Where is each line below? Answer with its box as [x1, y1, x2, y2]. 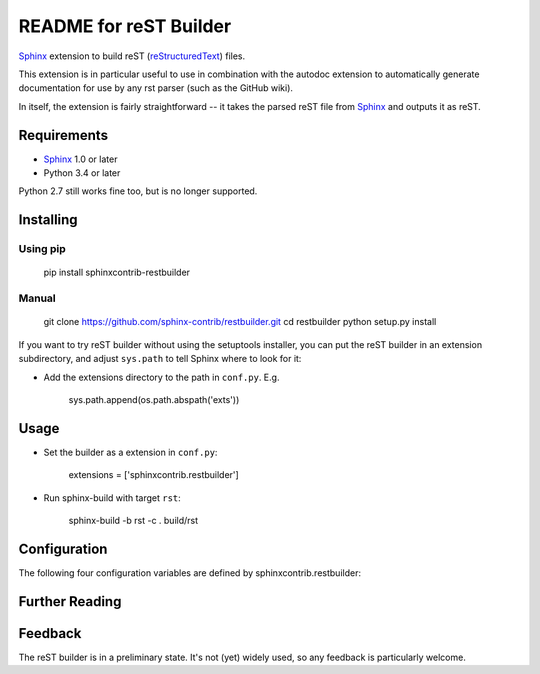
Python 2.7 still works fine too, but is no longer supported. [18, 185, 258, 197]
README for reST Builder [18, 15, 232, 37]
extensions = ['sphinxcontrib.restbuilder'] [68, 469, 239, 481]
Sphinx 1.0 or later [43, 153, 118, 165]
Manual [18, 291, 57, 305]
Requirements [18, 126, 109, 144]
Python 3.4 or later [43, 167, 121, 179]
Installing [18, 211, 79, 229]
